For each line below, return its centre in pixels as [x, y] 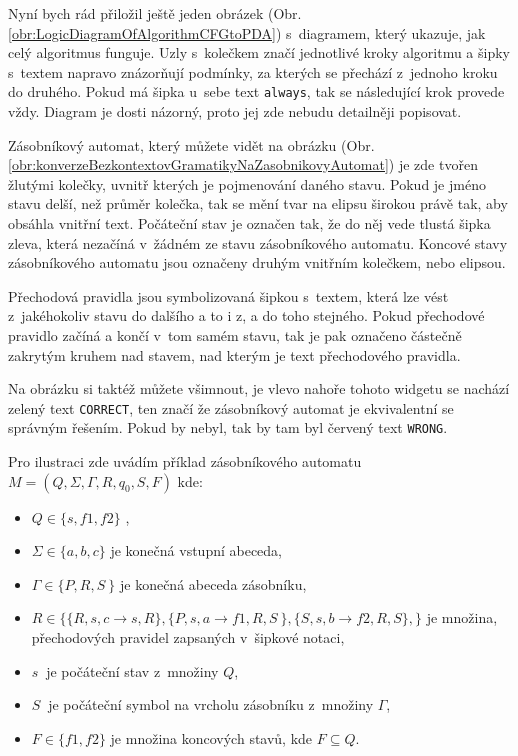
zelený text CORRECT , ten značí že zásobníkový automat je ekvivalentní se [231, 407]
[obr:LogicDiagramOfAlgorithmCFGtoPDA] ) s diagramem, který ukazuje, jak [247, 32]
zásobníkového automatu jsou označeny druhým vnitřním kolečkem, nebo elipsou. [257, 262]
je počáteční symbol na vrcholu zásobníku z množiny [211, 704]
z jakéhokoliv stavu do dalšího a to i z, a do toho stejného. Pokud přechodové [246, 315]
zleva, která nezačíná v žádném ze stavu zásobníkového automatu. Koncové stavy [258, 242]
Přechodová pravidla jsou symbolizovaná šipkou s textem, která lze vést [228, 295]
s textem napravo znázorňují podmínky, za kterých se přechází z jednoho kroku [253, 71]
